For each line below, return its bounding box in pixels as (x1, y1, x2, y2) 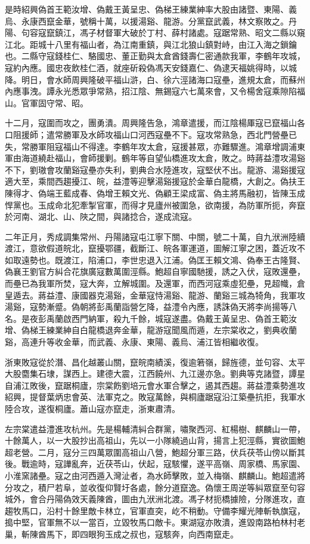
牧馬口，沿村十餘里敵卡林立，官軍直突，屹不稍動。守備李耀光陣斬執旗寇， (13, 504, 305, 517)
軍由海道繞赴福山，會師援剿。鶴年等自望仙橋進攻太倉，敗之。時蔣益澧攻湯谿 (5, 152, 305, 164)
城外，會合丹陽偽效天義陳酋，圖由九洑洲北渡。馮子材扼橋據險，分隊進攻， (5, 493, 297, 505)
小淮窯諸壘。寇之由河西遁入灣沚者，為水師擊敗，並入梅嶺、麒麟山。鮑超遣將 (5, 469, 305, 481)
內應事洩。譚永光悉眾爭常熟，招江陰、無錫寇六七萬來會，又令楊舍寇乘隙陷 (5, 85, 297, 97)
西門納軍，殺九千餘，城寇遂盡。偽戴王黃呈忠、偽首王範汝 (71, 312, 297, 324)
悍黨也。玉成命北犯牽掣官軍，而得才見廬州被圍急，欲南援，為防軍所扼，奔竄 (5, 198, 305, 211)
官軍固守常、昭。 (21, 96, 88, 109)
